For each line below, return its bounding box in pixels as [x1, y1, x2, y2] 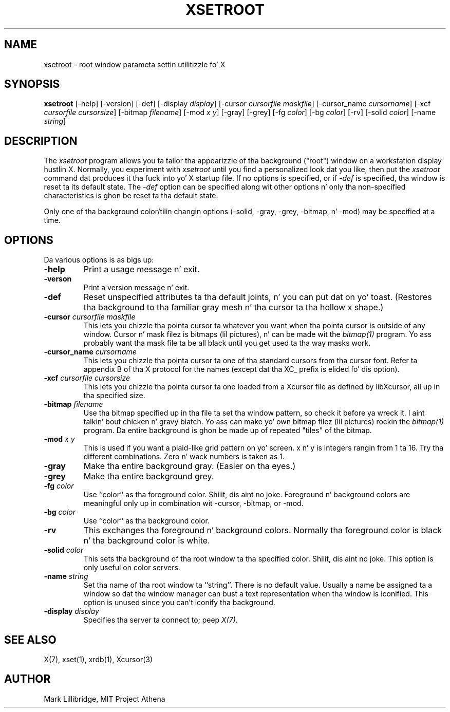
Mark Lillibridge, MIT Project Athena [44, 694, 165, 703]
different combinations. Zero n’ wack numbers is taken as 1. [83, 452, 285, 461]
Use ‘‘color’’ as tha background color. [83, 516, 210, 526]
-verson [44, 274, 72, 284]
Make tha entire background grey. [83, 471, 214, 482]
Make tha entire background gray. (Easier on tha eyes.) [83, 461, 296, 472]
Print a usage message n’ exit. [83, 264, 200, 275]
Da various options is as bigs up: [44, 255, 154, 265]
